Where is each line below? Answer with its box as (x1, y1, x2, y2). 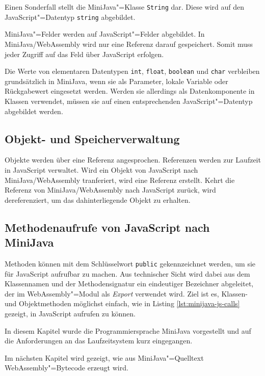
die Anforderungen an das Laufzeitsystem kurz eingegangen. (5, 335, 193, 346)
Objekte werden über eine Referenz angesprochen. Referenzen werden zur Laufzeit (5, 154, 261, 165)
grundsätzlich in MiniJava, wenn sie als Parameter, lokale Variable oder (5, 75, 228, 86)
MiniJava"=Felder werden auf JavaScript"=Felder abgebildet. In (5, 29, 205, 39)
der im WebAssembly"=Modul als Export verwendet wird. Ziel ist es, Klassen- (5, 288, 248, 299)
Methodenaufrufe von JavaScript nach (5, 219, 210, 235)
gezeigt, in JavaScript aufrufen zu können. (5, 308, 136, 318)
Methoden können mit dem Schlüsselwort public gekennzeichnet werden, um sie (5, 258, 256, 268)
